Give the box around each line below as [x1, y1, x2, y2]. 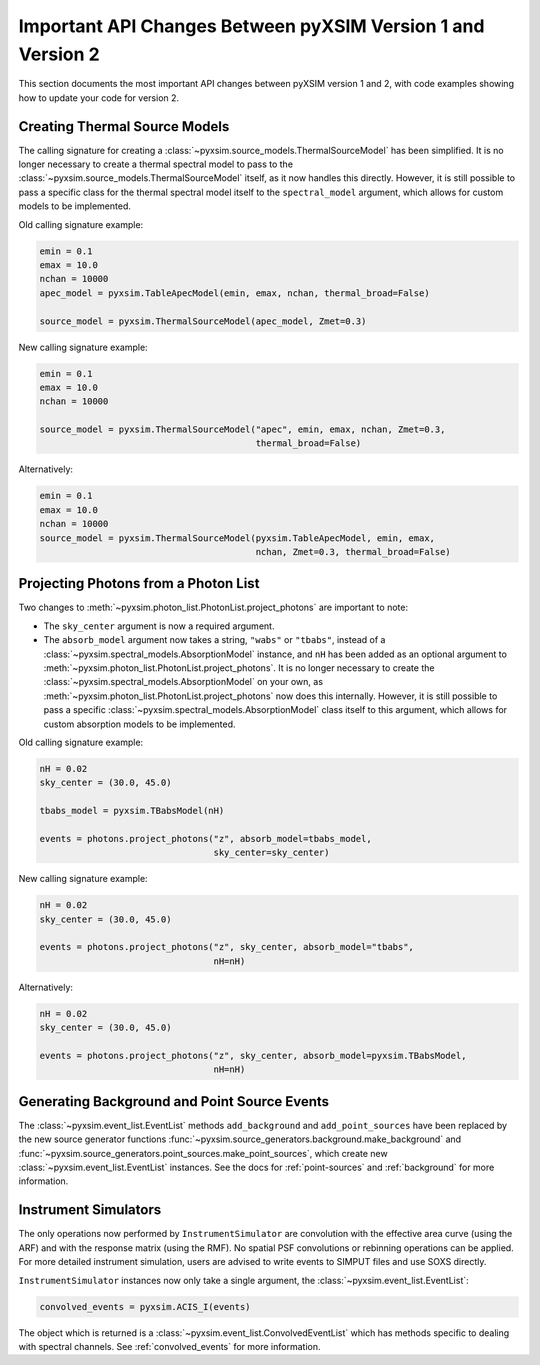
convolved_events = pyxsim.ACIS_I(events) [39, 1301, 251, 1312]
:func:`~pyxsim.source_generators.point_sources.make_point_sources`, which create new [18, 1147, 389, 1159]
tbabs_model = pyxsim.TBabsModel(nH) [39, 805, 225, 817]
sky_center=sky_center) [213, 847, 330, 859]
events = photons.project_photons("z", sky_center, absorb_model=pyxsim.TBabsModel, [39, 1050, 467, 1061]
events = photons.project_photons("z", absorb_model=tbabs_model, [39, 833, 372, 844]
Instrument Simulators [18, 1201, 162, 1219]
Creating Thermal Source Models [18, 118, 230, 135]
